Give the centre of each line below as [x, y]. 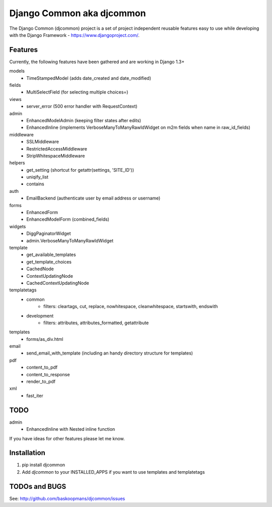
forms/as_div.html [45, 339]
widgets [18, 226]
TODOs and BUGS [38, 487]
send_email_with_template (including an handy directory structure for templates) [110, 353]
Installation [27, 453]
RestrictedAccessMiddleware [57, 148]
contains [36, 184]
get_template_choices [49, 262]
